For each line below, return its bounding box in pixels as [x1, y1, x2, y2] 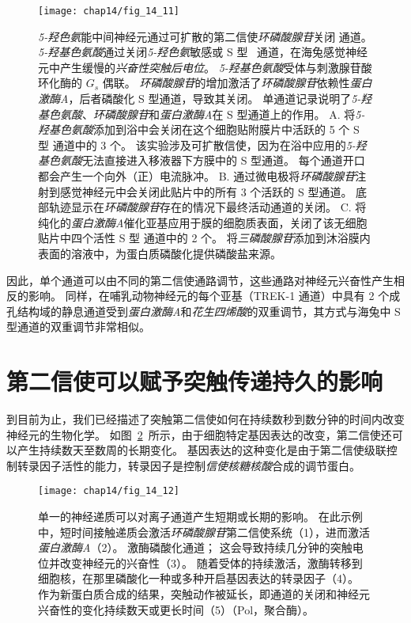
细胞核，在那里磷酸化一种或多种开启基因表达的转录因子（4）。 [38, 570, 359, 587]
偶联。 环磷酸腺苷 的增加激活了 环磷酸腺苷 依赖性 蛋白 [102, 74, 372, 91]
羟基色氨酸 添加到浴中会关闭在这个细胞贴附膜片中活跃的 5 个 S [38, 121, 360, 138]
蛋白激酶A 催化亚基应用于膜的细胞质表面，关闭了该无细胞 [71, 214, 368, 230]
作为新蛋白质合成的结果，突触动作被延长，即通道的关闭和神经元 [38, 586, 370, 602]
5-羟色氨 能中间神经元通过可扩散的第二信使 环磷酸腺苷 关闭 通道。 [38, 28, 372, 44]
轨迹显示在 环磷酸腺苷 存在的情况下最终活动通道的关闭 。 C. [48, 199, 352, 215]
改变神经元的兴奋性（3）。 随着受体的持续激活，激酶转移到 [59, 554, 363, 571]
